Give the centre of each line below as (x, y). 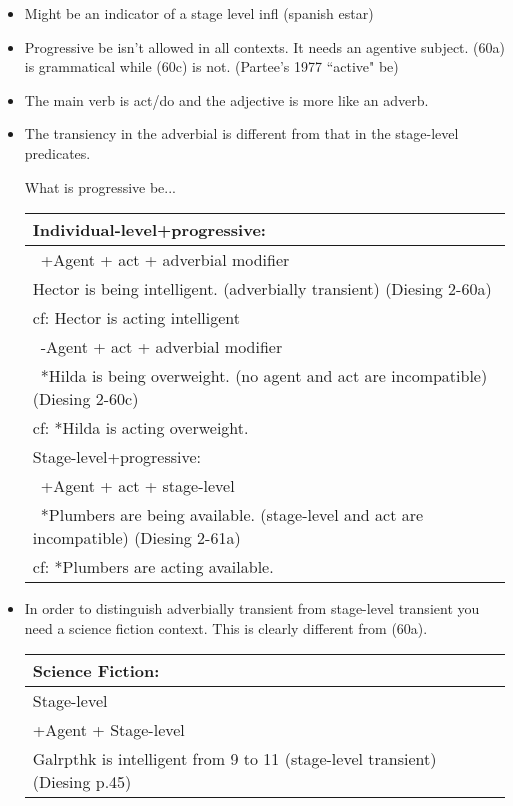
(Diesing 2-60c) (85, 399)
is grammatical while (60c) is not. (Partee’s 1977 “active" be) (211, 66)
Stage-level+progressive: (117, 457)
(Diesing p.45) (82, 782)
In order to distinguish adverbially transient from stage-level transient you (252, 608)
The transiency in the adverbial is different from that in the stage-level (241, 133)
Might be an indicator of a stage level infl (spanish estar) (199, 13)
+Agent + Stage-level (108, 730)
